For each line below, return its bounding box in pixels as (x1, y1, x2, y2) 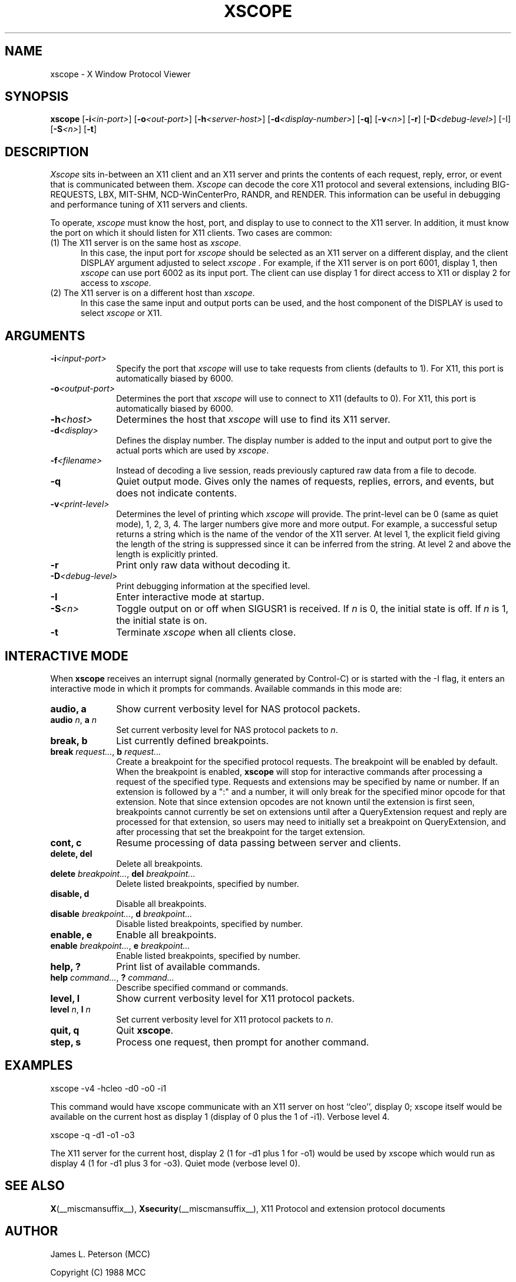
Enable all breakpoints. (116, 928, 217, 941)
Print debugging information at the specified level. (116, 581, 310, 591)
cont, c (50, 836, 82, 849)
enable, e (50, 928, 92, 941)
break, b (50, 734, 88, 747)
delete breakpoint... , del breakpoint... (50, 868, 196, 879)
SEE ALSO (5, 1178, 65, 1194)
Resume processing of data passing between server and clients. (116, 836, 401, 849)
